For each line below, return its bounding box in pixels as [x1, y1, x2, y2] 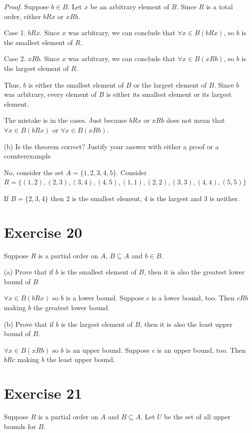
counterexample [4, 151, 51, 161]
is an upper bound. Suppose [66, 344, 150, 355]
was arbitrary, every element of [4, 89, 97, 99]
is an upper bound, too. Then [157, 344, 246, 355]
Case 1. [4, 27, 26, 38]
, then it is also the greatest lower [144, 267, 245, 277]
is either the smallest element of [28, 79, 124, 90]
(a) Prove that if [4, 267, 53, 277]
